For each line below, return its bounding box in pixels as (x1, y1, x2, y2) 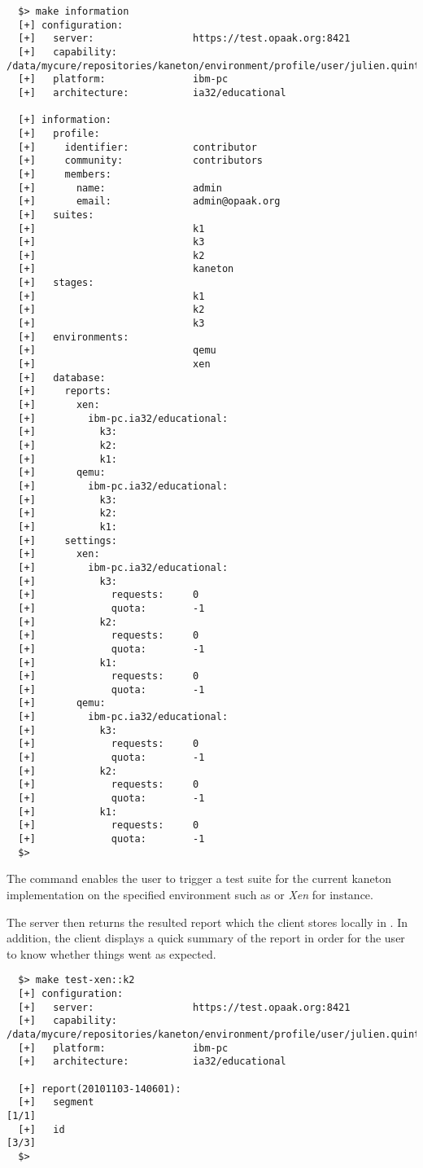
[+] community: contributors (18, 155, 263, 167)
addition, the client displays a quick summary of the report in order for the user (7, 929, 405, 946)
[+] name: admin (18, 182, 222, 194)
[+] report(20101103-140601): (18, 1082, 181, 1095)
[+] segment (18, 1096, 94, 1109)
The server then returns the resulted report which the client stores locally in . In (7, 913, 408, 930)
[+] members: (18, 168, 111, 180)
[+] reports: (18, 385, 111, 397)
